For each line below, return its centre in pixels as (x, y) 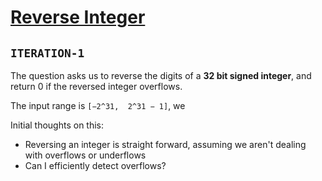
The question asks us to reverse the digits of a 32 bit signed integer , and (161, 75)
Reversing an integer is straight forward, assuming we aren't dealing (165, 144)
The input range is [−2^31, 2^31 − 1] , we (98, 105)
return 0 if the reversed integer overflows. (96, 86)
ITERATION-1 (47, 53)
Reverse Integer (78, 17)
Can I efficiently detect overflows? (95, 165)
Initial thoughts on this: (57, 125)
